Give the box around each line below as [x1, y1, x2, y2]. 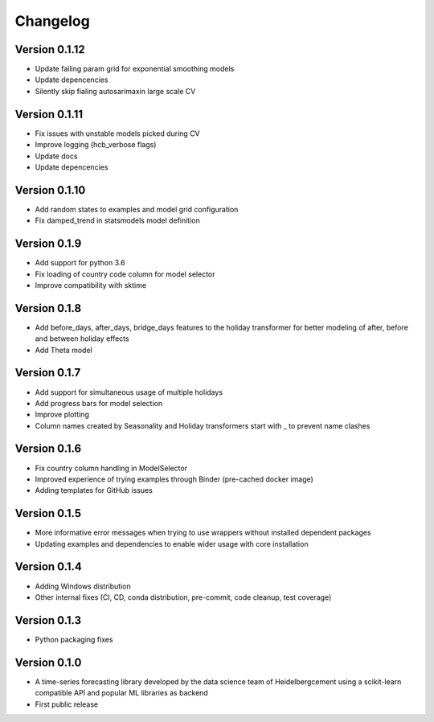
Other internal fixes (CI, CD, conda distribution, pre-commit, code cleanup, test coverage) [35, 592, 332, 602]
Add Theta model [35, 345, 92, 355]
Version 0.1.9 [14, 237, 82, 251]
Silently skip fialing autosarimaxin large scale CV [35, 86, 196, 96]
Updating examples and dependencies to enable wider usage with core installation [35, 539, 309, 548]
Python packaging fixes [35, 634, 113, 644]
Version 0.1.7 [14, 366, 81, 379]
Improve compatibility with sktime [35, 280, 147, 289]
